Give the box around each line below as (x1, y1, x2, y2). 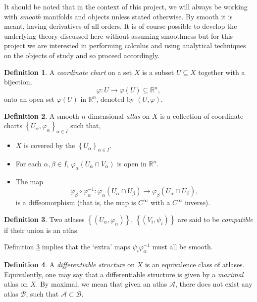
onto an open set (4, 94, 54, 104)
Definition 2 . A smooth (4, 110, 79, 121)
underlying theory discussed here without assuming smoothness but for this (4, 30, 233, 41)
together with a (198, 67, 245, 77)
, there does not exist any (175, 279, 253, 289)
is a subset (142, 67, 174, 77)
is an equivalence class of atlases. (145, 259, 245, 270)
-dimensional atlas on (85, 110, 150, 121)
